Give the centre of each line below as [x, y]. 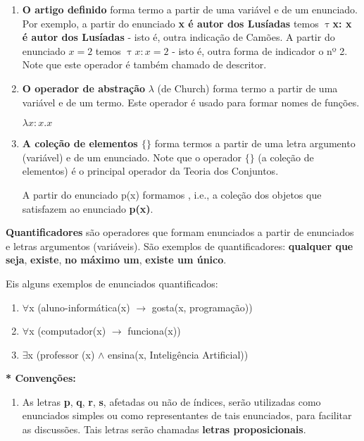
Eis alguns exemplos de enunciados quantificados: [112, 283]
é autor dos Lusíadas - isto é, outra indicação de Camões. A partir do [178, 37]
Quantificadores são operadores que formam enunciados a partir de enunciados [180, 232]
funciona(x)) [154, 331]
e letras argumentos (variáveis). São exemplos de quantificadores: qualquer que [180, 246]
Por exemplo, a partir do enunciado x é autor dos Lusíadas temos [170, 23]
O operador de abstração [84, 88]
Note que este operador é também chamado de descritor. [144, 64]
